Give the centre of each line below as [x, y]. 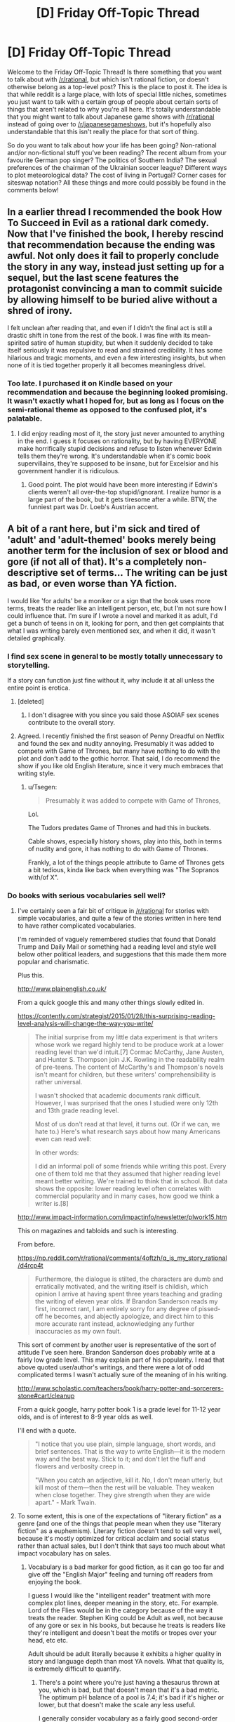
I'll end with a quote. [47, 1431]
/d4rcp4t [30, 1266]
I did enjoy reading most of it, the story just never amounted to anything [121, 434]
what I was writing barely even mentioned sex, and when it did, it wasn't [112, 631]
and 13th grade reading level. [77, 1110]
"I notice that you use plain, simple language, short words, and [125, 1444]
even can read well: [63, 1139]
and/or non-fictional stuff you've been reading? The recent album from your [117, 152]
